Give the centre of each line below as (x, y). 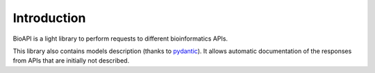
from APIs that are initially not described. (71, 61)
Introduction (49, 18)
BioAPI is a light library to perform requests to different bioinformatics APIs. (120, 39)
